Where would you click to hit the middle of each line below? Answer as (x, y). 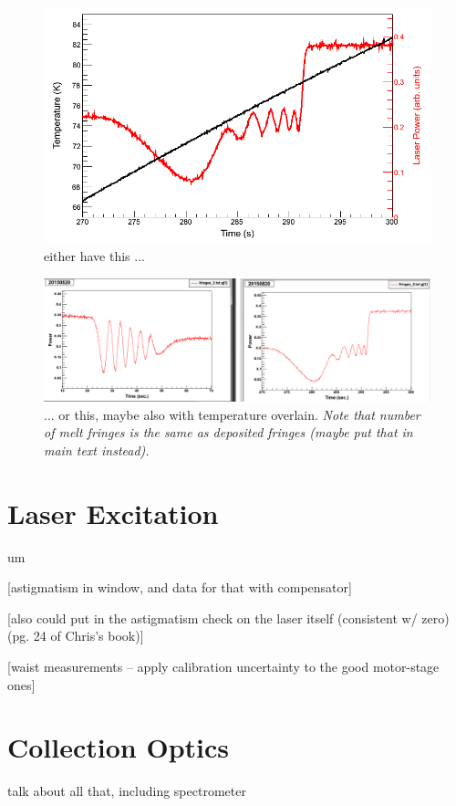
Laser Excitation (113, 513)
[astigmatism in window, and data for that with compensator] (180, 587)
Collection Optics (119, 747)
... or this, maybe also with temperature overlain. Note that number (232, 414)
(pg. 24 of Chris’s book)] (76, 636)
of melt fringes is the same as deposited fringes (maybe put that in (228, 432)
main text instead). (97, 450)
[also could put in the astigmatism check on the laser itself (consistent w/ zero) (228, 618)
